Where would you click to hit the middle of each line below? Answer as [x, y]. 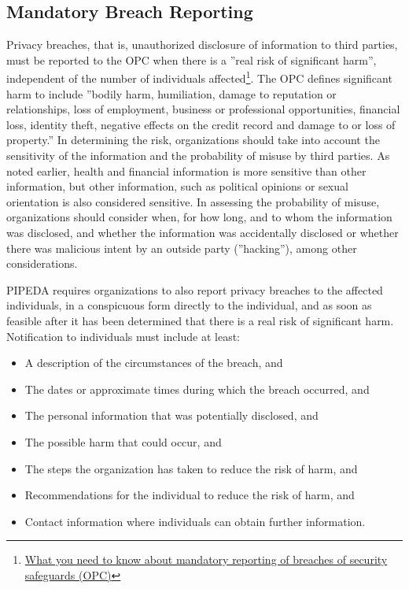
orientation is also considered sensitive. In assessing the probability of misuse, [193, 201]
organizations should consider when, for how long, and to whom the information [199, 217]
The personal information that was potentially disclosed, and [171, 415]
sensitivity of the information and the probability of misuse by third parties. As [198, 156]
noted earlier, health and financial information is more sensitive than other [186, 170]
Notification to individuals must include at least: [123, 336]
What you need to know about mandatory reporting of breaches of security [206, 559]
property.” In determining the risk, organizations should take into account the [193, 140]
